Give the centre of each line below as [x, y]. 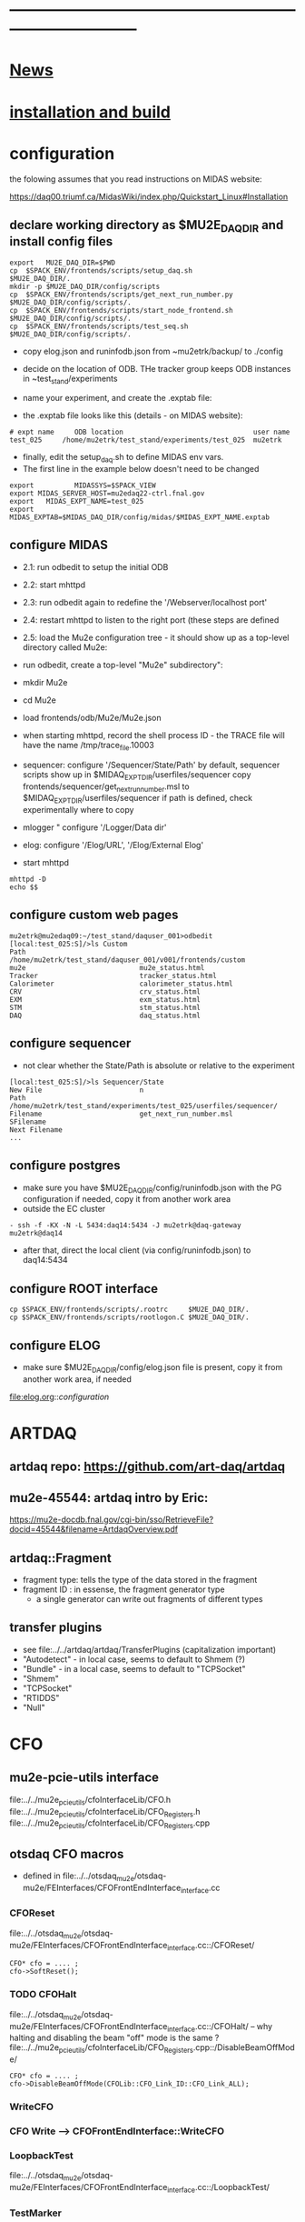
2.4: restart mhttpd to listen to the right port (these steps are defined [151, 620]
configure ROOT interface [84, 1289]
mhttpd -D [28, 880]
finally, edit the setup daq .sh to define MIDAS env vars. [123, 458]
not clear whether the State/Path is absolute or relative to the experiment [158, 1065]
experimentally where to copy [78, 810]
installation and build [90, 112]
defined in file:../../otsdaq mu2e [78, 1877]
